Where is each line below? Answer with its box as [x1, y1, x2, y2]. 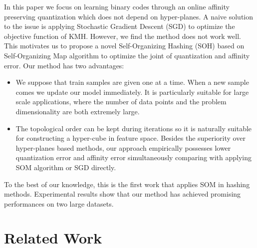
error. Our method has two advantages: [4, 60, 124, 70]
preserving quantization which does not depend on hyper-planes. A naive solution [4, 11, 254, 21]
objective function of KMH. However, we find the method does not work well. [4, 30, 241, 41]
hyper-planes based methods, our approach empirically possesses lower [15, 142, 231, 153]
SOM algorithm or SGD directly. [15, 162, 116, 172]
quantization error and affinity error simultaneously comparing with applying [15, 152, 252, 163]
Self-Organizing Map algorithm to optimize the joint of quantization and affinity [4, 50, 250, 60]
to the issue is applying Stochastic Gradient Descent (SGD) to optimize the [4, 21, 235, 31]
